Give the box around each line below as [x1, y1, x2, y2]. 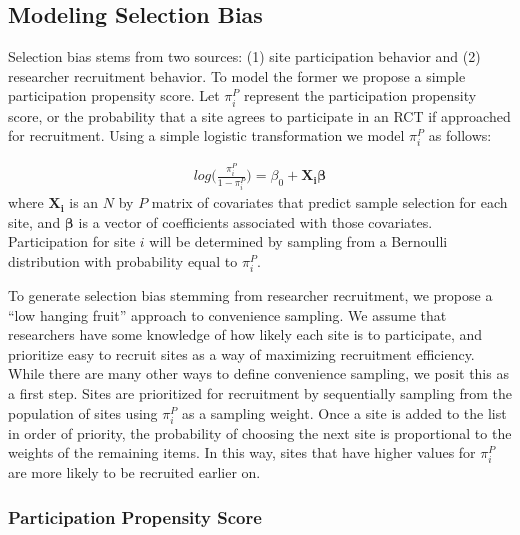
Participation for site [8, 231, 136, 252]
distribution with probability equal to [8, 250, 238, 271]
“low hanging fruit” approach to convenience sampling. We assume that [8, 304, 447, 325]
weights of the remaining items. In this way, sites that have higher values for [8, 442, 476, 463]
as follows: [428, 125, 492, 146]
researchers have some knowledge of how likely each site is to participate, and [8, 324, 483, 345]
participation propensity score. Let [8, 85, 220, 106]
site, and [8, 211, 61, 232]
